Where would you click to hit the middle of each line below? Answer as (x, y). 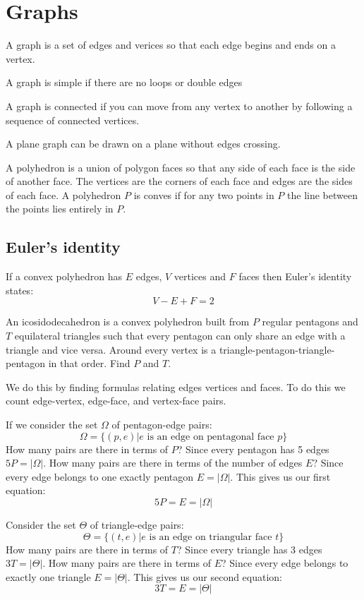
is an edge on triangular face (211, 537)
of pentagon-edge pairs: (162, 425)
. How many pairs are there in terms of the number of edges (173, 463)
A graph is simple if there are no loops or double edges (124, 82)
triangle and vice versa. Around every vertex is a (111, 349)
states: (20, 290)
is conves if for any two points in (204, 194)
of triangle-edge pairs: (137, 524)
